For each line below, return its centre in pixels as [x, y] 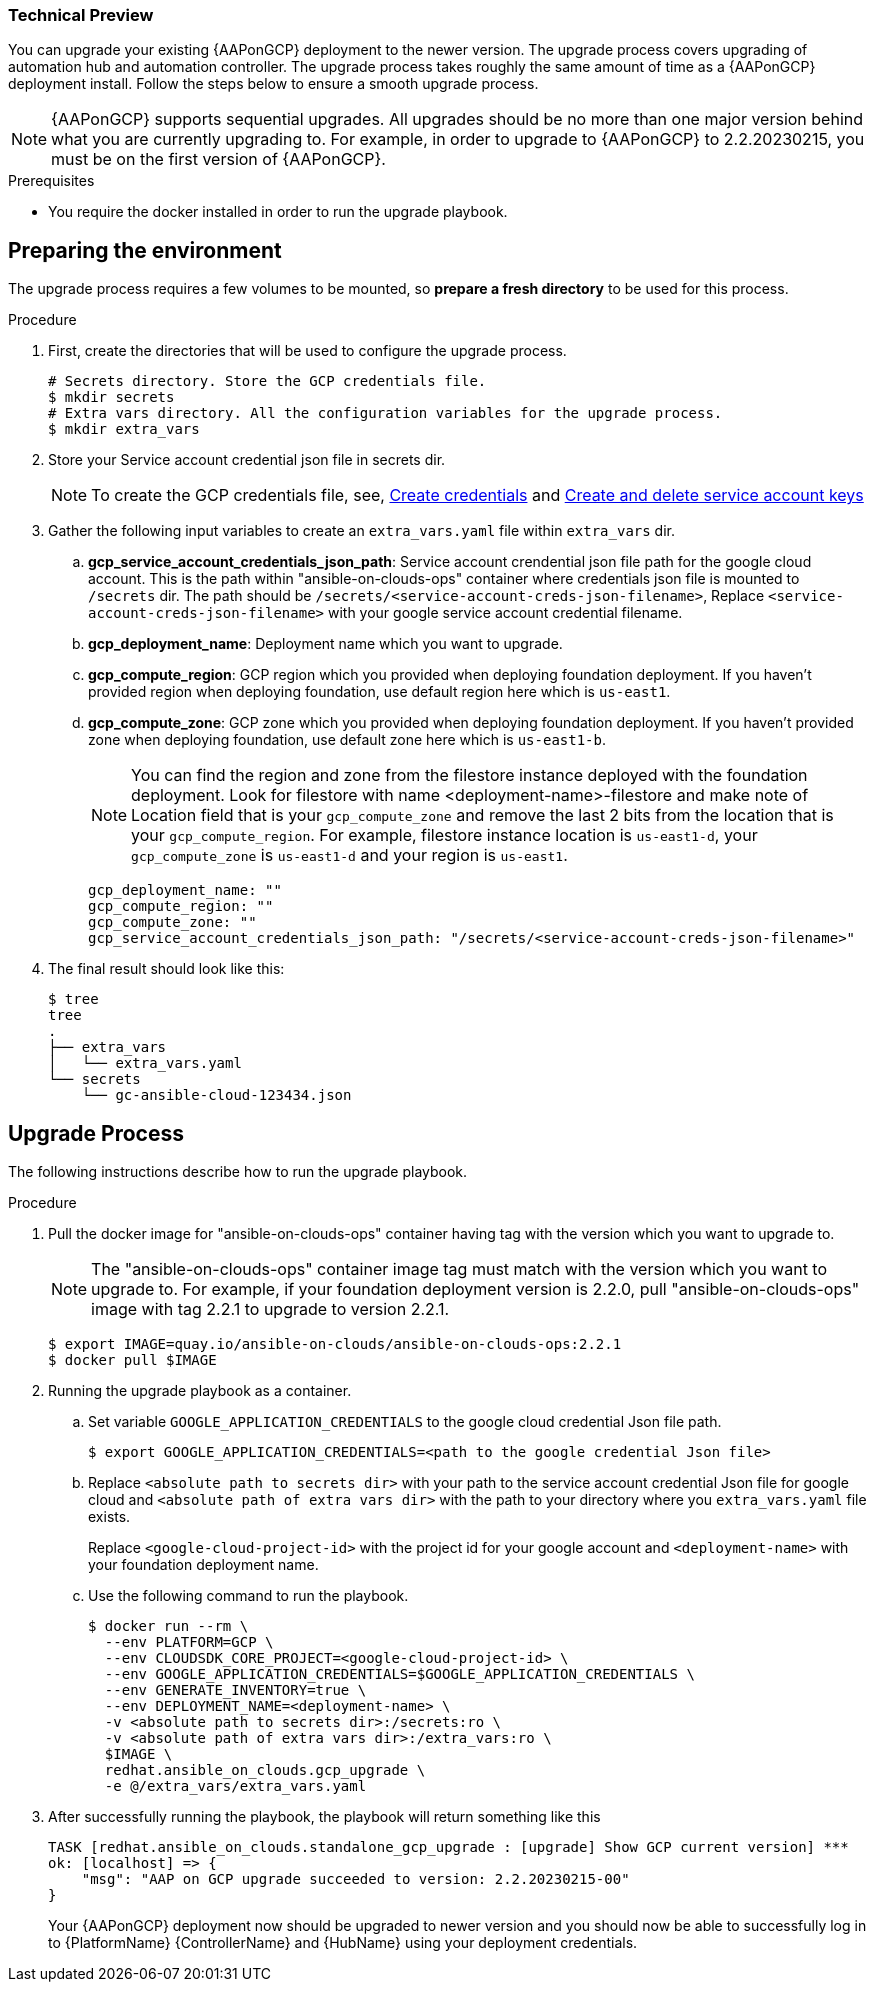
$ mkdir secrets [111, 397]
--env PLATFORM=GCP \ [189, 1642]
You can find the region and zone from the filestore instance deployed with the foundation [469, 775]
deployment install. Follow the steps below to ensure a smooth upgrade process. [273, 84]
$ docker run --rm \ [168, 1626]
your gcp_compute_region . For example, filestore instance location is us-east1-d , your [444, 835]
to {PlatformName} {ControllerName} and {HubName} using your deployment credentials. [343, 1943]
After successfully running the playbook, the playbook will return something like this [324, 1817]
